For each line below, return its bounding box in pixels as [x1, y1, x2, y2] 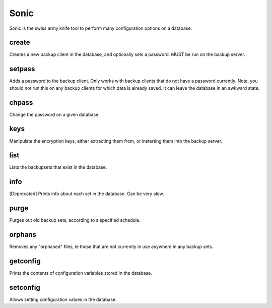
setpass [9, 65, 35, 73]
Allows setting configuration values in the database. [9, 296, 117, 302]
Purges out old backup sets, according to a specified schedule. [9, 217, 141, 223]
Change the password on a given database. [9, 111, 100, 117]
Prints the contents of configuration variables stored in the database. [9, 270, 152, 276]
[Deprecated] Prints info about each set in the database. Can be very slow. [9, 191, 164, 197]
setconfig [9, 283, 40, 292]
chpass [9, 98, 33, 107]
